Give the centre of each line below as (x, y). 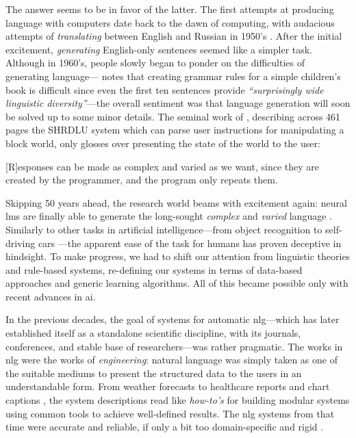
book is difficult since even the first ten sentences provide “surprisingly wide (165, 89)
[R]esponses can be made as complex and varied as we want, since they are (162, 166)
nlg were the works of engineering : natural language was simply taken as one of (171, 360)
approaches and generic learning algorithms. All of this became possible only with (177, 283)
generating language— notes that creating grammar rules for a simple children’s (173, 76)
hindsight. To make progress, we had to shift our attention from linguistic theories (178, 256)
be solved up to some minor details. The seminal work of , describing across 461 (173, 116)
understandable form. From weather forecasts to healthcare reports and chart (168, 386)
